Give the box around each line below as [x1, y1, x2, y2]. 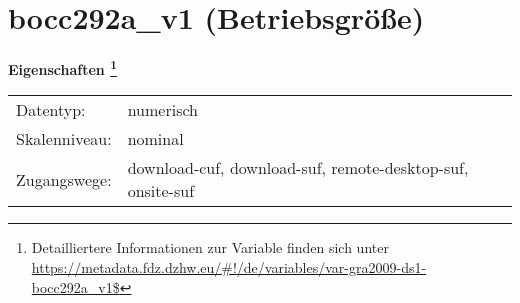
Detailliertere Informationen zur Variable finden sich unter [31, 237, 389, 258]
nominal [127, 127, 184, 151]
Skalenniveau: [16, 127, 112, 151]
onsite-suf [127, 179, 195, 203]
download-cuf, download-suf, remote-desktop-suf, [127, 156, 469, 180]
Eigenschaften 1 [8, 56, 117, 79]
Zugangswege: [16, 167, 112, 191]
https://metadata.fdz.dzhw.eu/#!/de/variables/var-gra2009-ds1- [31, 256, 427, 277]
